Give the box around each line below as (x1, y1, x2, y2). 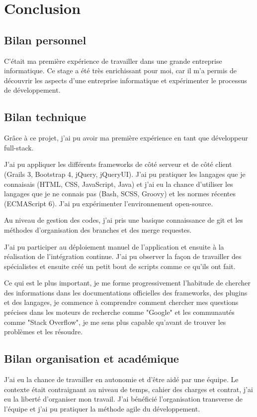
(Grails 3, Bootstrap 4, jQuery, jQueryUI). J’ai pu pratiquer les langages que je (4, 168, 246, 179)
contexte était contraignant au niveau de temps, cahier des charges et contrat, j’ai (4, 384, 253, 394)
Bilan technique (4, 109, 86, 125)
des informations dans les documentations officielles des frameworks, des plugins (4, 287, 248, 297)
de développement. (4, 85, 61, 95)
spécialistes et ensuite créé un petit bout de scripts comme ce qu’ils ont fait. (4, 261, 236, 271)
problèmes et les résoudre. (4, 326, 83, 337)
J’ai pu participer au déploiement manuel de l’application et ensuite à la (4, 241, 224, 252)
